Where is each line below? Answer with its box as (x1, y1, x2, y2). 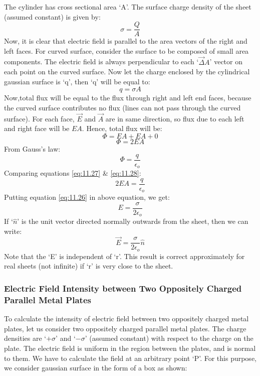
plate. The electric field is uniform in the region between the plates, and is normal (4, 342, 256, 353)
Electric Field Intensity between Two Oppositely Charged (4, 282, 242, 294)
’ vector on (209, 56, 242, 67)
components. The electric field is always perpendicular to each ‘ (4, 56, 199, 67)
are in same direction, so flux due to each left (105, 113, 244, 123)
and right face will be (4, 123, 70, 134)
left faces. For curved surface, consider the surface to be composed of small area (4, 45, 249, 56)
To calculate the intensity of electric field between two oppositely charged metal (4, 313, 249, 324)
